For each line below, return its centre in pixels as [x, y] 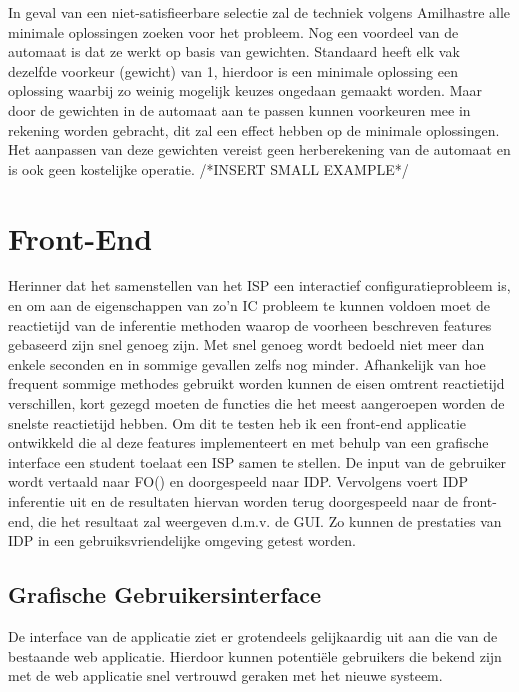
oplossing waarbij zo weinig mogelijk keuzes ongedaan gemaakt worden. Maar [245, 90]
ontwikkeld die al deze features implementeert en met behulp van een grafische [248, 442]
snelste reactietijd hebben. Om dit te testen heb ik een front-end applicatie [237, 422]
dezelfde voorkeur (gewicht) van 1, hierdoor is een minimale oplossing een [233, 70]
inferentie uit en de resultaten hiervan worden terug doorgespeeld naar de [233, 501]
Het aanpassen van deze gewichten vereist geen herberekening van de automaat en [259, 149]
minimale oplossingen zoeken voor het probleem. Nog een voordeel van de [233, 31]
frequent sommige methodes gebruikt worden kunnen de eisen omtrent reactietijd [256, 383]
